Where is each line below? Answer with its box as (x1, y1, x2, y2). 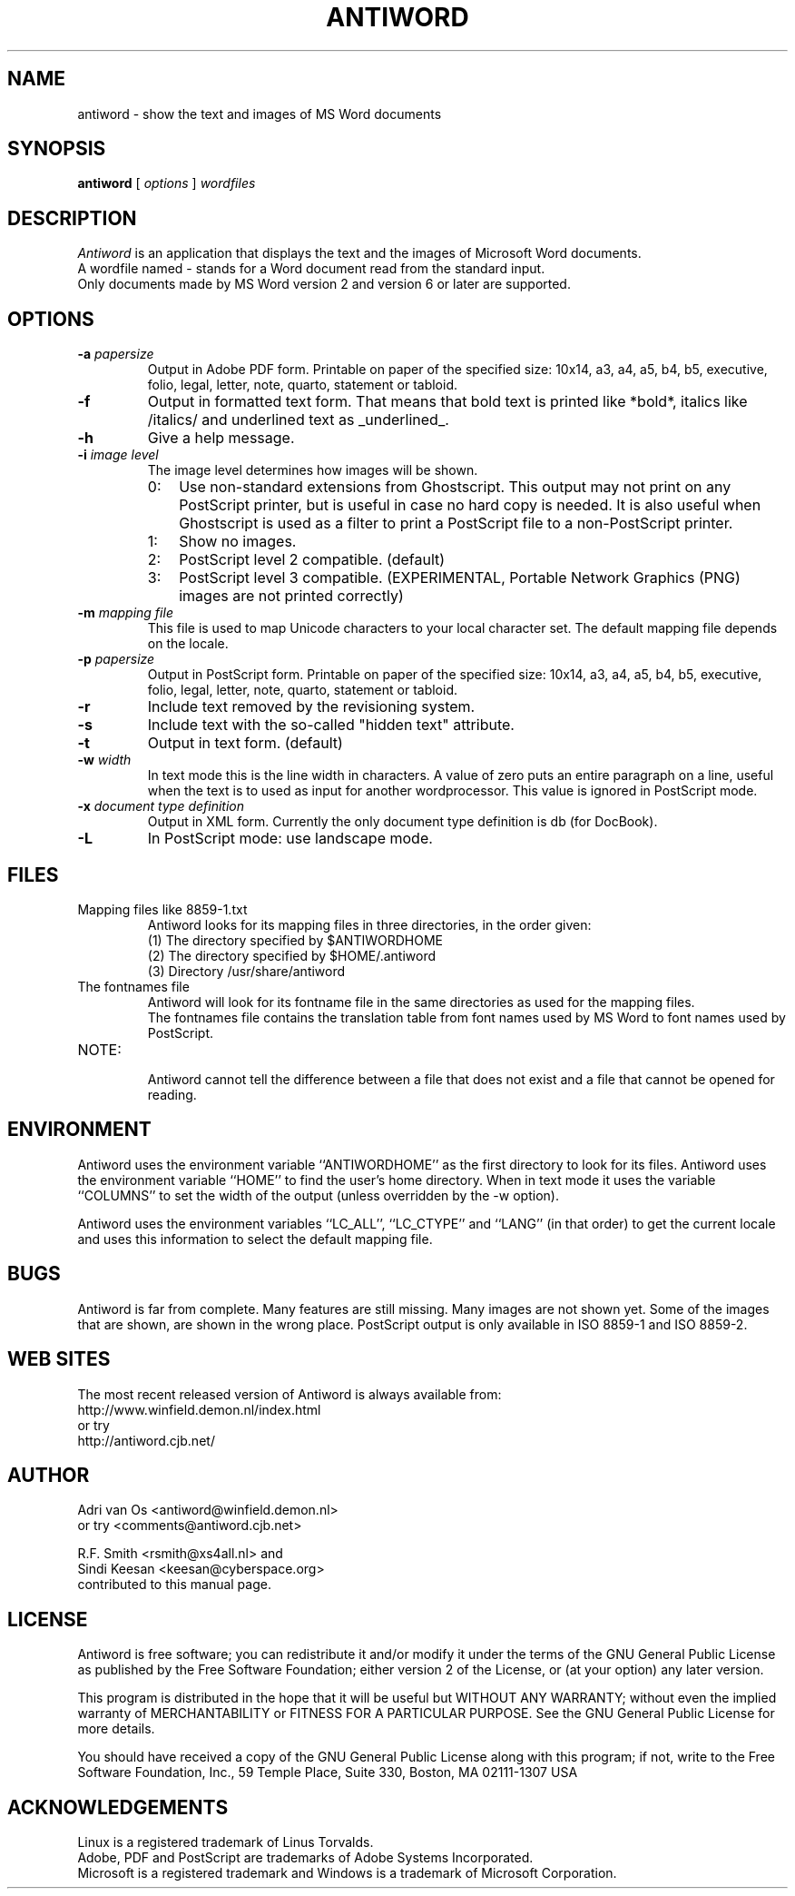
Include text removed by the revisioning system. (147, 697, 476, 716)
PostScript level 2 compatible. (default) (179, 550, 446, 569)
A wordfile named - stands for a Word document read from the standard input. (77, 261, 545, 277)
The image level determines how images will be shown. (147, 462, 478, 479)
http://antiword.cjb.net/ (77, 1432, 215, 1448)
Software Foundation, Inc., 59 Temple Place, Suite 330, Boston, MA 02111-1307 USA (77, 1764, 578, 1781)
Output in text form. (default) (147, 734, 343, 753)
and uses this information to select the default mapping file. (77, 1230, 433, 1247)
